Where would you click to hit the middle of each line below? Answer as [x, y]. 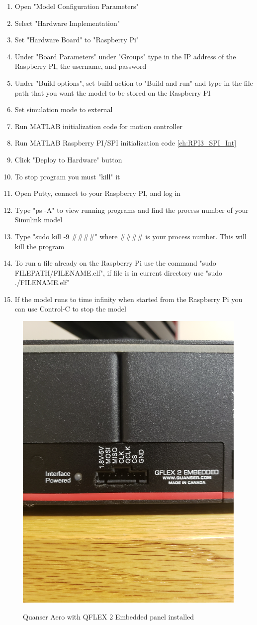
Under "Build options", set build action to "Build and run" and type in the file [134, 82]
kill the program [40, 246]
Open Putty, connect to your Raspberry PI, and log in [98, 193]
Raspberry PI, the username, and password [81, 66]
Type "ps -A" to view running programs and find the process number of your [131, 210]
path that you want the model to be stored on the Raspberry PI [113, 92]
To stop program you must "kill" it [67, 176]
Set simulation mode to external [64, 109]
